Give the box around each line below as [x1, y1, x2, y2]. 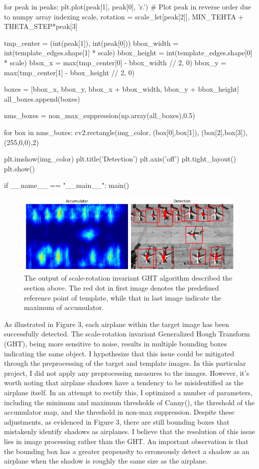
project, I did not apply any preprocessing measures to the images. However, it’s [4, 367, 250, 378]
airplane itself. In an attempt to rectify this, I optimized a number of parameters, [4, 387, 253, 397]
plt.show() [4, 163, 35, 173]
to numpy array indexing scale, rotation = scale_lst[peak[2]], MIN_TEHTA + [4, 11, 244, 21]
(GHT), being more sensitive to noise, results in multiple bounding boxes [4, 338, 227, 348]
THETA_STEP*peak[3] [4, 21, 78, 31]
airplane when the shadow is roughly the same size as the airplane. [4, 456, 208, 466]
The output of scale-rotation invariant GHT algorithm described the [24, 273, 233, 283]
